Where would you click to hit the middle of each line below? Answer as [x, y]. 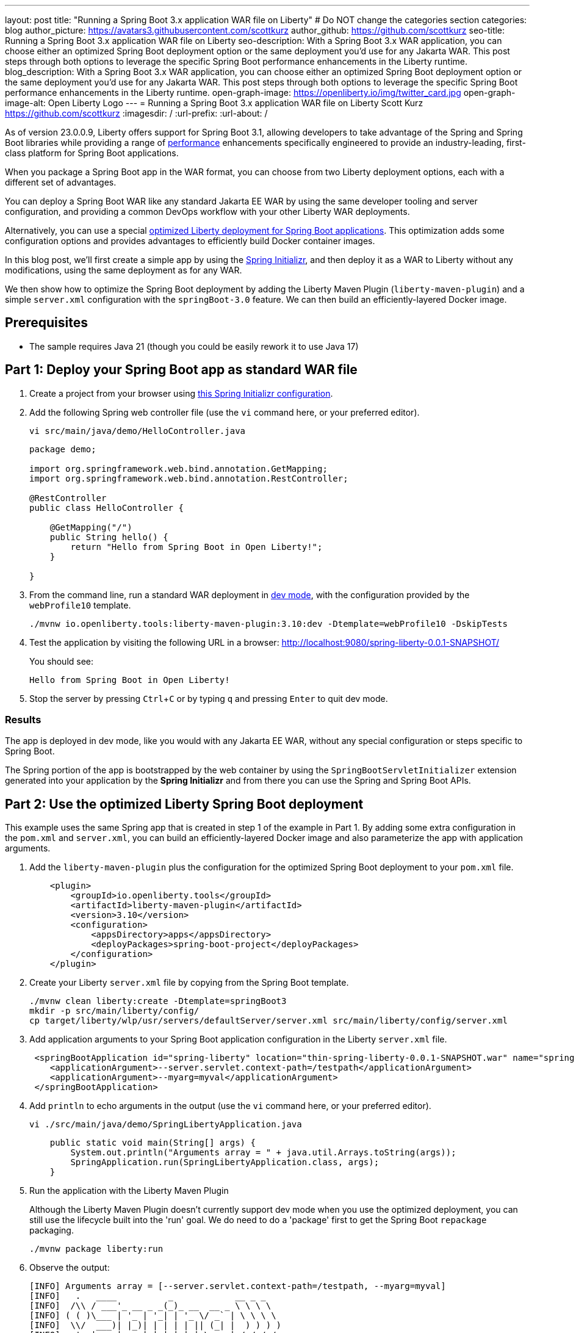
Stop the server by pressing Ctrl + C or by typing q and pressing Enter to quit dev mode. [209, 698]
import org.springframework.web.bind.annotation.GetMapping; [178, 468]
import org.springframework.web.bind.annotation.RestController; [189, 478]
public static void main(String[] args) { [153, 1143]
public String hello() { [109, 537]
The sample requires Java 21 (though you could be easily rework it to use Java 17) [194, 346]
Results [23, 720]
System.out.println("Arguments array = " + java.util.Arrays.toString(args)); [263, 1153]
